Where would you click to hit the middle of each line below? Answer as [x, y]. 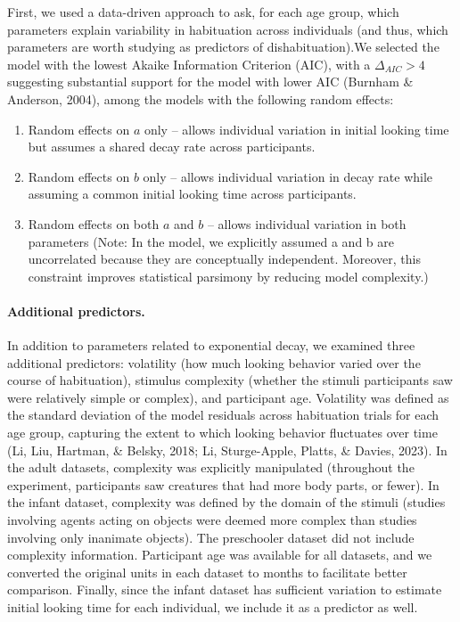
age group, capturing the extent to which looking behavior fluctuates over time [222, 433]
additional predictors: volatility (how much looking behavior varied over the [214, 362]
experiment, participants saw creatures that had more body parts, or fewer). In [223, 484]
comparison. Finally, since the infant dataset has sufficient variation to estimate [225, 589]
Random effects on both [94, 223]
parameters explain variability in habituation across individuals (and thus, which [228, 29]
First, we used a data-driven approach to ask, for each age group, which [203, 12]
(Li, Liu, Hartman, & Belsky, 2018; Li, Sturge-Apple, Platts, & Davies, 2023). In [227, 450]
